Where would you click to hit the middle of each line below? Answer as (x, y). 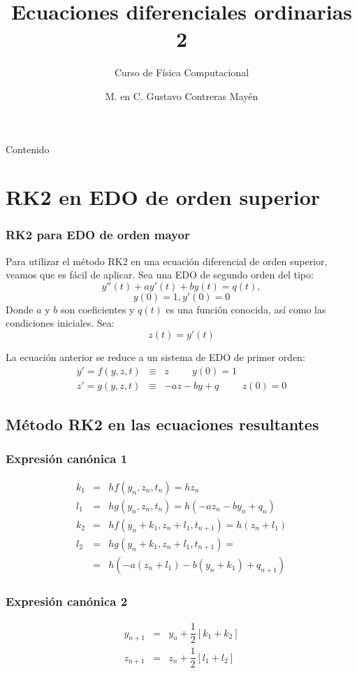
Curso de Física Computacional (182, 72)
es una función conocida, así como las (246, 309)
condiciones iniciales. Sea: (60, 323)
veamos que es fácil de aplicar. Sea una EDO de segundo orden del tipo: (160, 275)
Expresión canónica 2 (67, 601)
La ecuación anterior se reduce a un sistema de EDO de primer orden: (155, 357)
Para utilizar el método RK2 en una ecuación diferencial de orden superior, (167, 261)
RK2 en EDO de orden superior (163, 197)
